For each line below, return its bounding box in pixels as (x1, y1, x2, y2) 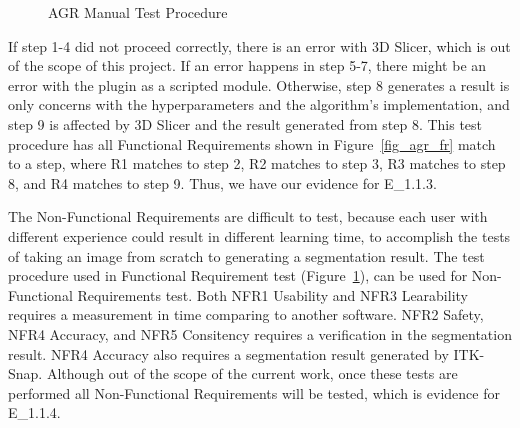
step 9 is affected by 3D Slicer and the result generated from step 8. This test (8, 113, 483, 134)
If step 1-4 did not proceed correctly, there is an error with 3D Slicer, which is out (8, 35, 511, 56)
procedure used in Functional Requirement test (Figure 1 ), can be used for (8, 265, 468, 286)
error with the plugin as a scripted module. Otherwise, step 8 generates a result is (8, 74, 510, 95)
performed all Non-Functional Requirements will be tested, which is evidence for (8, 382, 500, 403)
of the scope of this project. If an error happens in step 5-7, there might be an (8, 55, 487, 76)
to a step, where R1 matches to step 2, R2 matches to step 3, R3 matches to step (8, 153, 506, 174)
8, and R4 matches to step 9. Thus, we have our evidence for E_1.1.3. (8, 172, 437, 193)
